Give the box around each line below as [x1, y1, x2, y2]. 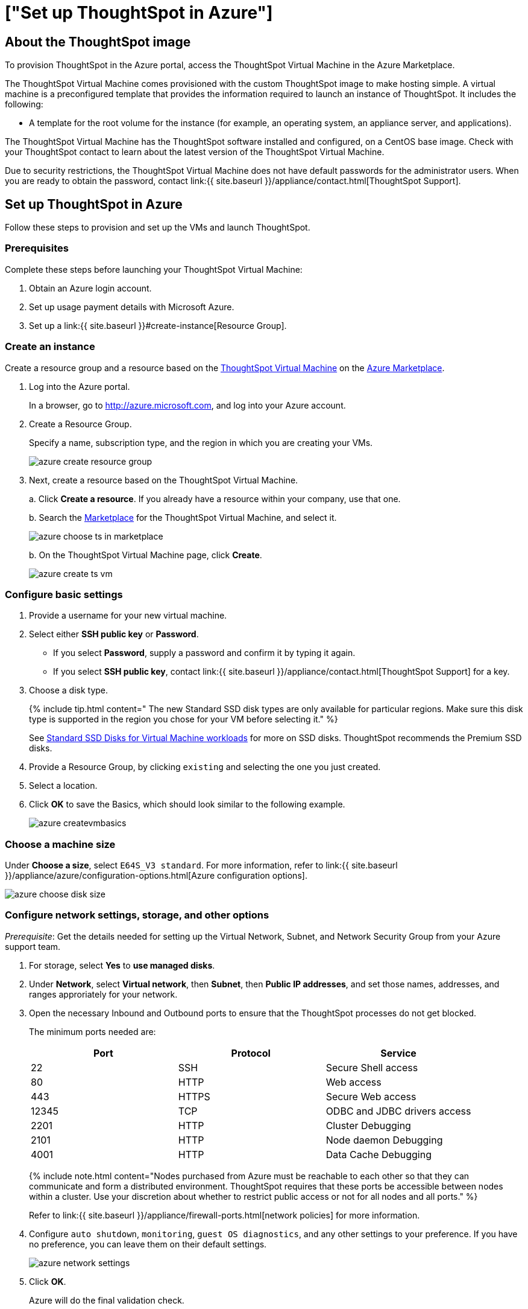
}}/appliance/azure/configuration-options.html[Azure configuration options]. [5, 870, 307, 881]
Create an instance [5, 340, 95, 353]
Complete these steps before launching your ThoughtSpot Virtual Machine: [5, 264, 303, 275]
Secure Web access [325, 1090, 416, 1103]
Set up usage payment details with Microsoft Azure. [29, 301, 234, 312]
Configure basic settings [5, 588, 123, 600]
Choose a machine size [5, 838, 116, 850]
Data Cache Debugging [325, 1148, 432, 1161]
